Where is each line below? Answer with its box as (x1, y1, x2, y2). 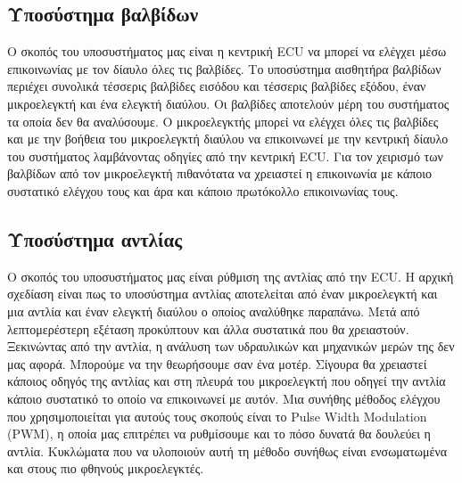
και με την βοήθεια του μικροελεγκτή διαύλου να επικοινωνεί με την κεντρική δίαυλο (7, 129, 449, 148)
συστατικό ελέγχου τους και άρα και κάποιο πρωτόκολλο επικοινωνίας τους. (7, 181, 399, 200)
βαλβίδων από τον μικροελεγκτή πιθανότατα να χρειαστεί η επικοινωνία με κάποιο (7, 164, 433, 183)
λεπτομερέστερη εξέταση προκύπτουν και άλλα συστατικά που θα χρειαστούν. (7, 319, 409, 338)
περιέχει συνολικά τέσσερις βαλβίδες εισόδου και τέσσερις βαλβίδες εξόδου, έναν (7, 77, 426, 95)
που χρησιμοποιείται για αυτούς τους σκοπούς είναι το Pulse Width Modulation (7, 406, 427, 425)
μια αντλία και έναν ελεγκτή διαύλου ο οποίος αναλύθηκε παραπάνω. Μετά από (7, 301, 420, 320)
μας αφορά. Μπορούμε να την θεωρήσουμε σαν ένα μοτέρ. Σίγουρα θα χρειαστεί (7, 354, 427, 372)
